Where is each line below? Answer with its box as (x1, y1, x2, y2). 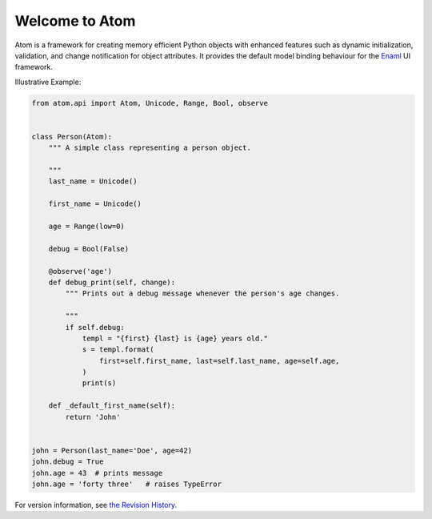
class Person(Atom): (31, 132, 112, 141)
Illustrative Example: (14, 77, 82, 86)
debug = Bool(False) (48, 244, 130, 253)
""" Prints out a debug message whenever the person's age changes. (65, 289, 340, 298)
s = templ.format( (82, 345, 155, 354)
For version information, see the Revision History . (14, 500, 178, 509)
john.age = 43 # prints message (31, 469, 163, 477)
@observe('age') (48, 267, 112, 276)
